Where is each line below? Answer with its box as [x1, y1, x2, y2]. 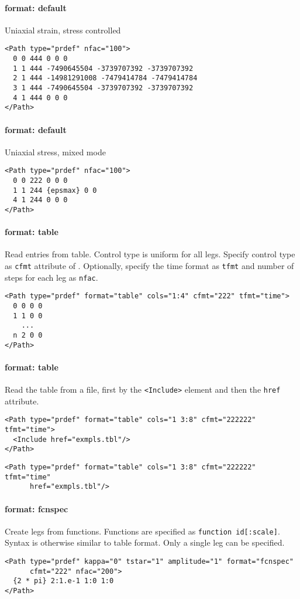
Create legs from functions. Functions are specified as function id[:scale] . [5, 525, 280, 537]
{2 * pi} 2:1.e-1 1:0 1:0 [13, 577, 114, 586]
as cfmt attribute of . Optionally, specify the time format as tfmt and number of [5, 260, 294, 272]
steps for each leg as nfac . [5, 271, 98, 283]
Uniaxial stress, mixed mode [5, 145, 106, 158]
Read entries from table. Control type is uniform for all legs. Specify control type [5, 248, 295, 260]
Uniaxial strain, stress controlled [5, 23, 121, 36]
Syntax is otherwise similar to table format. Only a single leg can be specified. [5, 536, 285, 549]
